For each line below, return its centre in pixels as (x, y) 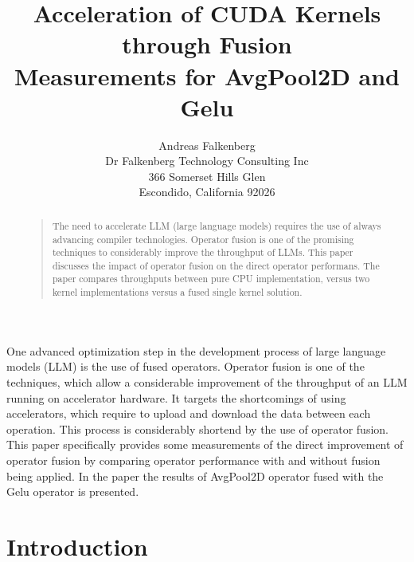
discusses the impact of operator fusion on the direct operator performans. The (216, 265)
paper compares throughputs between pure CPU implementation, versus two (211, 279)
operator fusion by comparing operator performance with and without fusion (193, 460)
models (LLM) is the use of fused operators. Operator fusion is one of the (186, 366)
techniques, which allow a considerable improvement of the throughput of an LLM (207, 381)
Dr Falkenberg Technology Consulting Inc (207, 161)
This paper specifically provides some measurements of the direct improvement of (205, 444)
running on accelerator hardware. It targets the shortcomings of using (176, 397)
